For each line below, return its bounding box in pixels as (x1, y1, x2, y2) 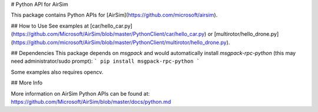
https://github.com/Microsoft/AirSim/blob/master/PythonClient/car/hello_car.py (12, 30, 205, 38)
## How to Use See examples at (11, 22, 90, 29)
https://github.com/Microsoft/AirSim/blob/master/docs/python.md (11, 98, 171, 105)
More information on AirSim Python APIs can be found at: (11, 90, 150, 97)
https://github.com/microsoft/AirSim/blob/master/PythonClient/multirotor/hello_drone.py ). (12, 39, 230, 46)
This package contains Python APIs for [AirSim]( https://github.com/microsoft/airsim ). (11, 12, 218, 19)
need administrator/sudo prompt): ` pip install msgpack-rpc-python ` (11, 57, 200, 65)
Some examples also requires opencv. (11, 68, 104, 76)
